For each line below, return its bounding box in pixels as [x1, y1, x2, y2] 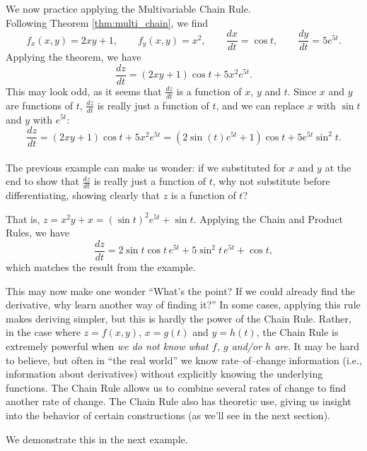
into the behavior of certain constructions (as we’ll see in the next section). [6, 408, 330, 423]
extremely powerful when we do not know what [6, 339, 209, 354]
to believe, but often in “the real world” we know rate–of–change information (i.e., [6, 352, 362, 367]
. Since [287, 83, 317, 98]
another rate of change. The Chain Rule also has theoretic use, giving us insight [6, 394, 351, 409]
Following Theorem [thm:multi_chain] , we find [6, 15, 209, 30]
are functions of [6, 97, 74, 112]
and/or [231, 339, 262, 354]
